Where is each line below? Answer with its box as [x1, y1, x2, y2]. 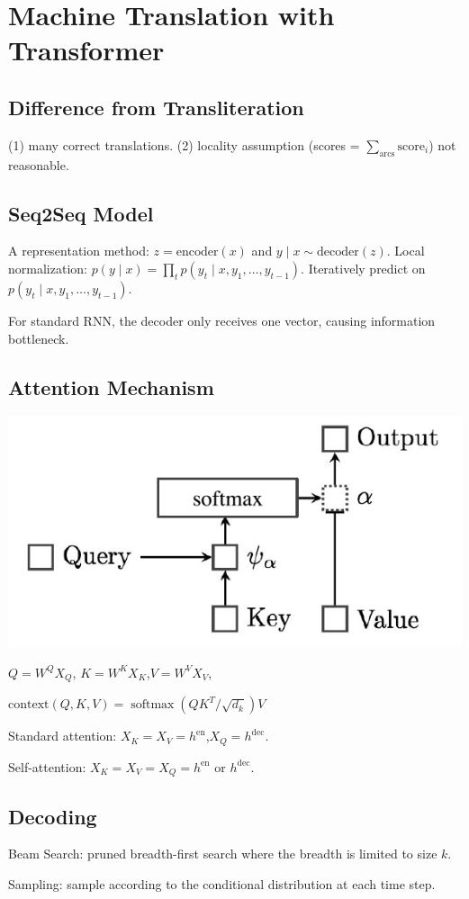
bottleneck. [8, 328, 69, 347]
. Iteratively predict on [301, 258, 426, 277]
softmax [131, 698, 175, 712]
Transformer [8, 31, 165, 68]
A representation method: [8, 241, 149, 260]
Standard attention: [8, 726, 117, 745]
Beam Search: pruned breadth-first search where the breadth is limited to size [8, 844, 437, 863]
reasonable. [8, 155, 69, 174]
